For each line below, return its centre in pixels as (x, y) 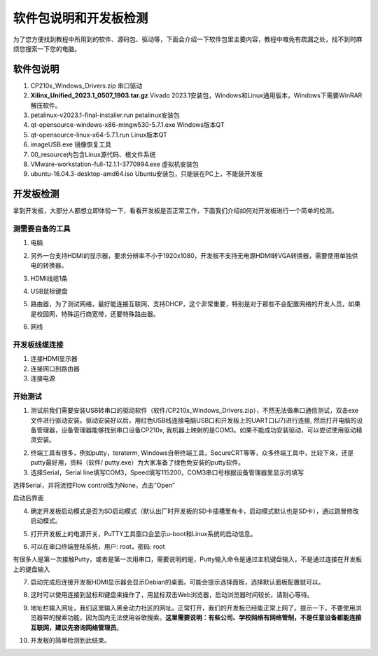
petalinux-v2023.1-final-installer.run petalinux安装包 (105, 115)
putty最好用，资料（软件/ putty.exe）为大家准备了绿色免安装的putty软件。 (138, 463)
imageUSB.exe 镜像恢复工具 (71, 144)
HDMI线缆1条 (49, 278)
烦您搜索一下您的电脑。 (47, 48)
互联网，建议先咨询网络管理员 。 (76, 627)
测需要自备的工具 (42, 229)
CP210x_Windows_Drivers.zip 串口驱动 (86, 86)
